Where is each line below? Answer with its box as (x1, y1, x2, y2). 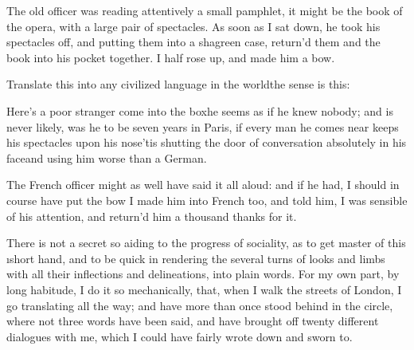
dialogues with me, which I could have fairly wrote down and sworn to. (6, 328, 353, 344)
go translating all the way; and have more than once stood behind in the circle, (6, 297, 393, 313)
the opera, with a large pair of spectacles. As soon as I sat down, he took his (6, 18, 381, 34)
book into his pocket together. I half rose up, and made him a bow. (6, 49, 335, 65)
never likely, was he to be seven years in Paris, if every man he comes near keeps (6, 118, 399, 135)
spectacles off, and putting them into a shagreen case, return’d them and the (6, 33, 381, 50)
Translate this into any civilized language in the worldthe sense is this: (6, 76, 350, 92)
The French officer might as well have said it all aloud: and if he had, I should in (6, 176, 400, 193)
